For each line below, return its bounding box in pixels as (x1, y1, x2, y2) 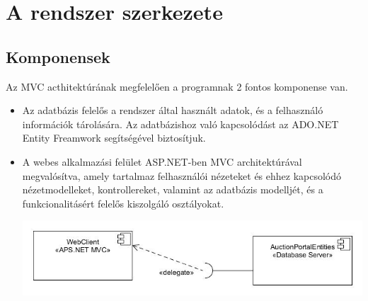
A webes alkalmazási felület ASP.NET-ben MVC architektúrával (22, 154, 302, 169)
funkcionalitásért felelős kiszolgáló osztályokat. (22, 195, 224, 210)
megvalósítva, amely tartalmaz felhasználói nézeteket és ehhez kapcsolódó (22, 168, 342, 183)
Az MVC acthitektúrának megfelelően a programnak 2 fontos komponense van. (6, 79, 348, 93)
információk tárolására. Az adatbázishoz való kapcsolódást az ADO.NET (22, 116, 339, 131)
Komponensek (6, 45, 110, 67)
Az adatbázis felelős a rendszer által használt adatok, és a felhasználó (22, 103, 323, 118)
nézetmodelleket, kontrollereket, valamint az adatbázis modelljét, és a (22, 182, 323, 197)
